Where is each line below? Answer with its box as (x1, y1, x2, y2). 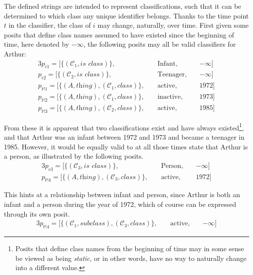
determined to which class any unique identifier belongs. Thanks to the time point (4, 10, 249, 20)
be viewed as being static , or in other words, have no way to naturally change (15, 253, 247, 263)
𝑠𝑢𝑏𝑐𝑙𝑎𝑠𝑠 (80, 220, 105, 227)
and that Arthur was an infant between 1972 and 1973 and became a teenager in (4, 131, 245, 142)
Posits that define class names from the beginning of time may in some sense (15, 243, 244, 253)
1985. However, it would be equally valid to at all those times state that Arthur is (4, 141, 248, 151)
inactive (157, 93, 181, 101)
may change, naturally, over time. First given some (97, 20, 249, 30)
